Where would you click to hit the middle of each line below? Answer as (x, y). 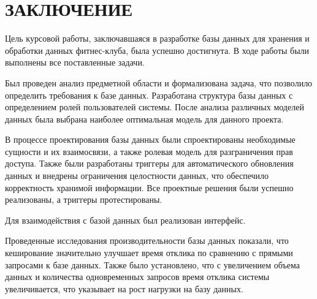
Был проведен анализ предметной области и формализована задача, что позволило (159, 82)
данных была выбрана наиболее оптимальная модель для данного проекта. (144, 119)
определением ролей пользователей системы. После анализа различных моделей (155, 107)
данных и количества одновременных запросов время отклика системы (137, 277)
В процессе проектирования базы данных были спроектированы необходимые (150, 139)
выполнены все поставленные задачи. (75, 62)
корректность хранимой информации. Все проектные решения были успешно (149, 187)
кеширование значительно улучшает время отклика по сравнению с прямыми (149, 253)
